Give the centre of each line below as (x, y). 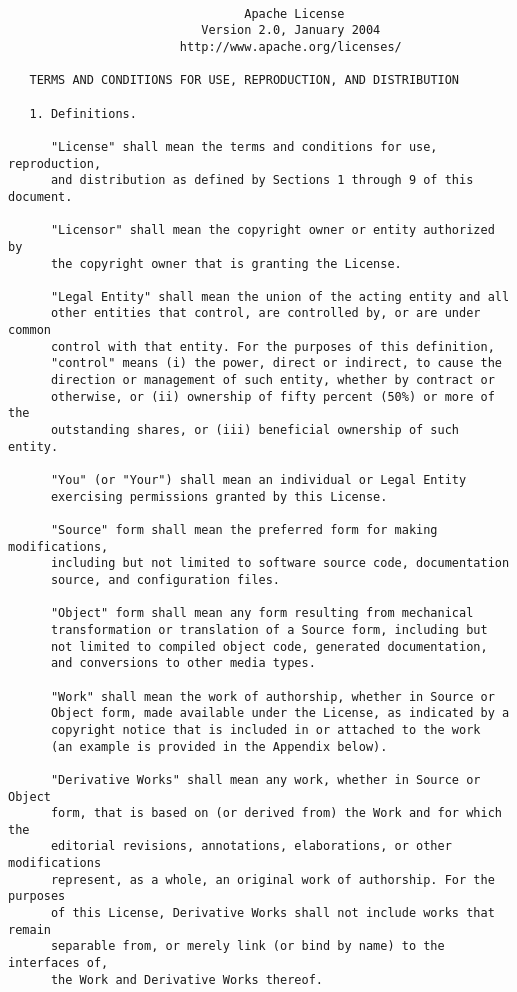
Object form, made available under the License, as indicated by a (280, 713)
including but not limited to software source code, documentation (280, 563)
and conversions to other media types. (183, 663)
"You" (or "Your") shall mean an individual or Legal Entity (258, 480)
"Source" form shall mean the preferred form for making (244, 530)
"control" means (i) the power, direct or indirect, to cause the (276, 363)
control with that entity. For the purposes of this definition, (272, 346)
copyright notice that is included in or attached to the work (265, 729)
